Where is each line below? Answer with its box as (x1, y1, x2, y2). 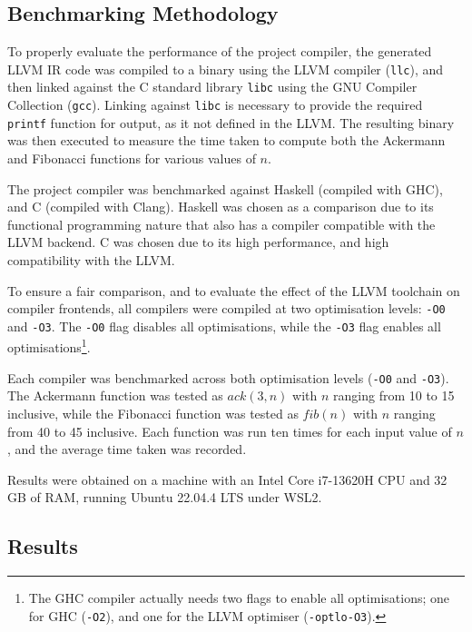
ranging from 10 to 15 (333, 386, 455, 405)
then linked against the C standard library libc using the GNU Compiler (7, 77, 418, 96)
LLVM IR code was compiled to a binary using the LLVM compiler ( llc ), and (7, 59, 444, 78)
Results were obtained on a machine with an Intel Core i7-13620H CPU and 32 (7, 469, 447, 489)
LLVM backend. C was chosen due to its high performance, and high (7, 232, 389, 252)
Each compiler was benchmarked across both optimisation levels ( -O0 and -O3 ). (7, 368, 449, 387)
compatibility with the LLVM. (7, 250, 175, 269)
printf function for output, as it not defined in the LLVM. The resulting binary (7, 113, 455, 132)
